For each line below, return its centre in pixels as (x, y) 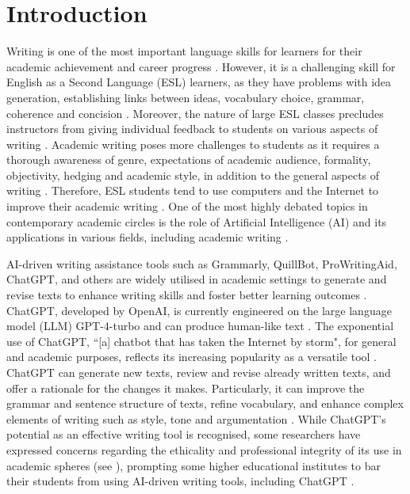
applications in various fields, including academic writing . (148, 237)
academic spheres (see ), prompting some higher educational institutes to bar (194, 465)
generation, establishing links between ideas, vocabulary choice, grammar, (186, 97)
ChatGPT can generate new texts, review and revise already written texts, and (199, 372)
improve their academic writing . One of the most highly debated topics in (187, 206)
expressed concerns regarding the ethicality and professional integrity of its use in (204, 449)
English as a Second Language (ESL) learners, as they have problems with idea (199, 82)
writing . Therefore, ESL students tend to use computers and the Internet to (193, 190)
